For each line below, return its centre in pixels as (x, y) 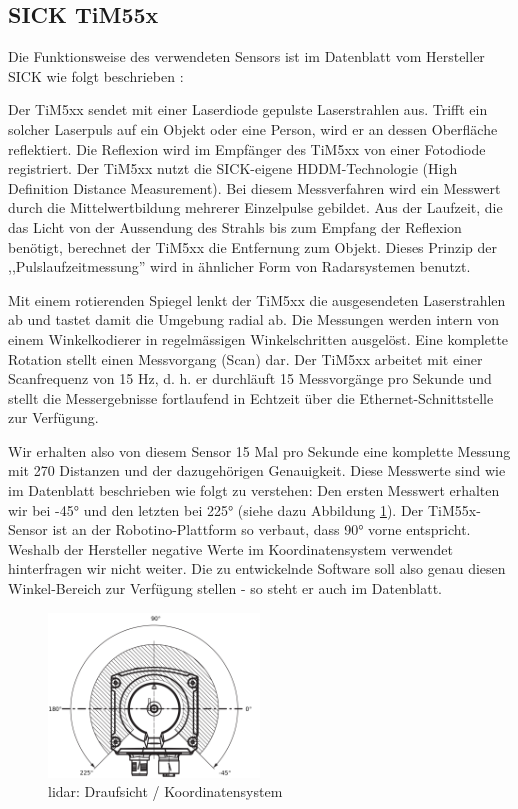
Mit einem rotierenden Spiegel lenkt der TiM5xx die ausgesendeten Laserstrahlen (257, 299)
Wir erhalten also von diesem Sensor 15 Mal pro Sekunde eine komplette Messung (259, 450)
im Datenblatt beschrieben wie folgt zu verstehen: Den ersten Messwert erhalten (254, 490)
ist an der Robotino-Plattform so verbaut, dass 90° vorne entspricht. (261, 529)
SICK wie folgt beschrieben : (96, 75)
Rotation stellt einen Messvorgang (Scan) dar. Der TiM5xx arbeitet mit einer (245, 358)
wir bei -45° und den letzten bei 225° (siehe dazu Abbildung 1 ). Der (216, 509)
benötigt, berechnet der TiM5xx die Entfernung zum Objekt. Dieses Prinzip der (253, 246)
